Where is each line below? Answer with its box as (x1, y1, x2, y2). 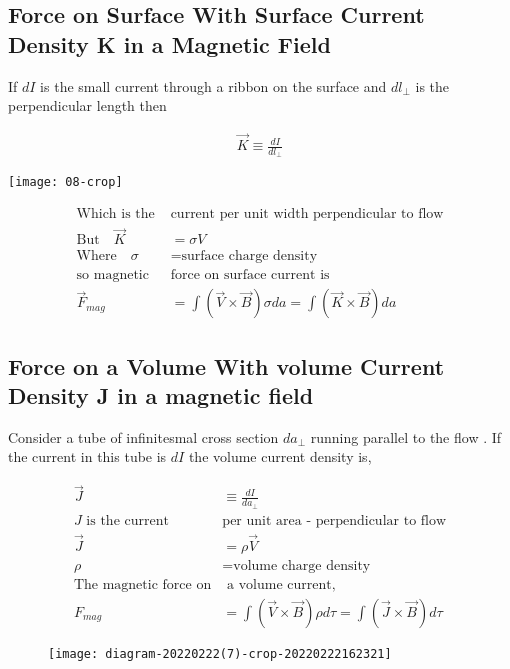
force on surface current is (170, 268, 330, 283)
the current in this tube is (8, 446, 167, 467)
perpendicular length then (8, 95, 167, 116)
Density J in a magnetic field (8, 380, 314, 411)
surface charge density (181, 249, 318, 264)
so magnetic (76, 268, 149, 283)
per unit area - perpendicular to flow (222, 513, 447, 528)
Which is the (76, 206, 155, 221)
